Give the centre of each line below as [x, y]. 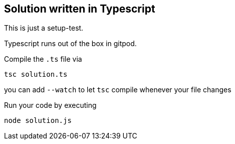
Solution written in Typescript [80, 9]
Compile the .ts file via [43, 59]
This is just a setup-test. [44, 28]
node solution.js [38, 121]
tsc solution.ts [36, 75]
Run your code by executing [50, 105]
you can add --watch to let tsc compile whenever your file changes [118, 90]
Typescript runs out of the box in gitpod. [70, 44]
